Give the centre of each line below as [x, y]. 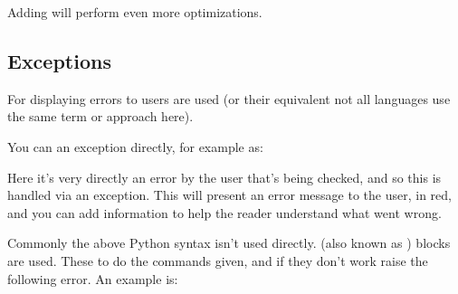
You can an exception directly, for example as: [135, 146]
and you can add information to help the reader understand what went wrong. [224, 212]
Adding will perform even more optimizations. [135, 12]
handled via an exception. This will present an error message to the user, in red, [229, 195]
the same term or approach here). [100, 116]
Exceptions [59, 60]
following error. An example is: [93, 278]
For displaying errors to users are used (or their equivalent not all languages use [229, 98]
